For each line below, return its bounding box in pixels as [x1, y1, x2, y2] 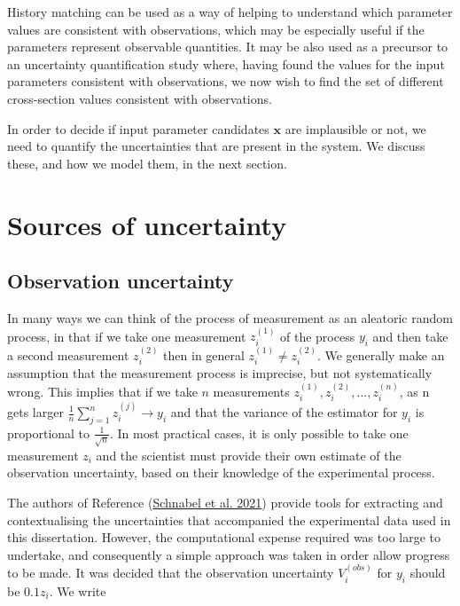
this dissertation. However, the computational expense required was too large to [7, 528, 441, 547]
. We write [49, 581, 106, 600]
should [409, 563, 446, 582]
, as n [399, 382, 430, 400]
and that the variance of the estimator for [170, 403, 398, 421]
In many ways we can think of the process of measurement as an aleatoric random [7, 308, 453, 327]
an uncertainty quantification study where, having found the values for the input [7, 54, 445, 73]
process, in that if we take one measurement [7, 327, 246, 345]
